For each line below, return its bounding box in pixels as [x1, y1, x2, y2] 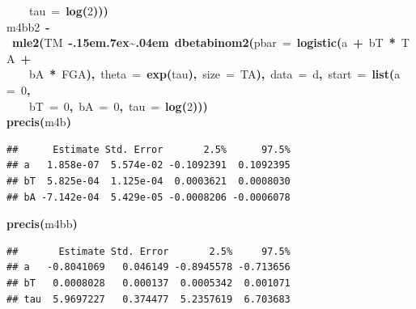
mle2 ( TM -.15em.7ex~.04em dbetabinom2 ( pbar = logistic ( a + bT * [12, 34, 396, 51]
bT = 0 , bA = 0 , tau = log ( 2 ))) [29, 97, 208, 114]
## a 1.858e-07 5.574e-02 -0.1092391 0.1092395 [6, 159, 291, 171]
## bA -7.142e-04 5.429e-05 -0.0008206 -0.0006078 [6, 191, 291, 203]
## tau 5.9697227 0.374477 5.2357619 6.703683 [6, 293, 291, 305]
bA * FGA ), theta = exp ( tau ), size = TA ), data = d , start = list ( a [29, 66, 401, 83]
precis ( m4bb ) [6, 215, 78, 232]
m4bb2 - [6, 18, 50, 35]
